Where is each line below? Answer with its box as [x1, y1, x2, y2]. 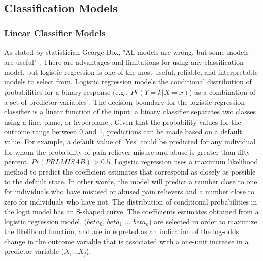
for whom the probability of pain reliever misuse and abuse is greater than [4, 146, 236, 157]
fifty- [238, 146, 253, 157]
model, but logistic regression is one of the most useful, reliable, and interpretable [4, 66, 258, 77]
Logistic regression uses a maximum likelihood [114, 156, 258, 167]
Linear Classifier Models [4, 26, 106, 39]
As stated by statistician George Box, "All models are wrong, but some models [4, 46, 249, 57]
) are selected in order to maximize [149, 216, 257, 226]
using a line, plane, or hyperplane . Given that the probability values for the [4, 116, 241, 127]
